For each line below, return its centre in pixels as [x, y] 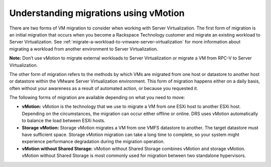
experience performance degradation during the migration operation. [93, 141]
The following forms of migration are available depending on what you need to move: [97, 97]
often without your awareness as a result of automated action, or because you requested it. [104, 88]
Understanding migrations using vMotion [97, 13]
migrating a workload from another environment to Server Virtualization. [84, 49]
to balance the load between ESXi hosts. [63, 120]
